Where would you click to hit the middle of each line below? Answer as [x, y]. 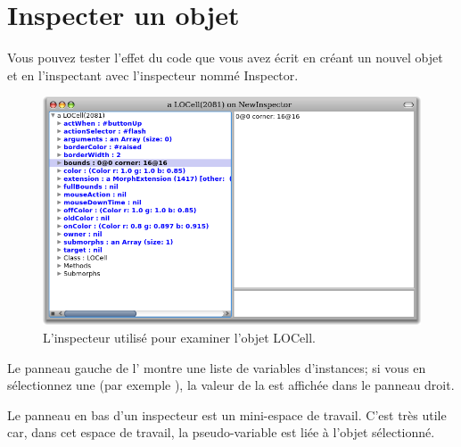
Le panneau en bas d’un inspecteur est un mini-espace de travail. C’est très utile [227, 414]
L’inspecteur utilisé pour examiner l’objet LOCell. [179, 337]
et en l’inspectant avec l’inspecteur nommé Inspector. [153, 74]
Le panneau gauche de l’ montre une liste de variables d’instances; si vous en [217, 367]
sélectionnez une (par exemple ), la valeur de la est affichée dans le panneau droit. [231, 385]
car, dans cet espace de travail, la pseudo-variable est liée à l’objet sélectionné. [221, 432]
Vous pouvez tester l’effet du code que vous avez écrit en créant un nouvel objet [225, 58]
